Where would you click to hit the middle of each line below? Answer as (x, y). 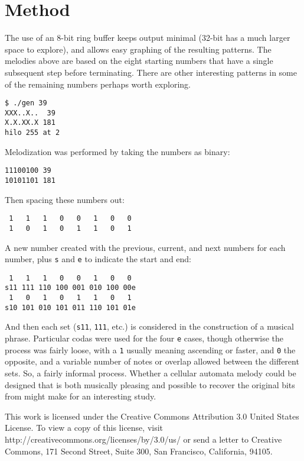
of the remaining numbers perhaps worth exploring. (98, 84)
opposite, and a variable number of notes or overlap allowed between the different (152, 361)
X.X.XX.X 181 (30, 123)
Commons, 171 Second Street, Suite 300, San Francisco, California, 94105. (139, 451)
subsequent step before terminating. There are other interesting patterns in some (151, 72)
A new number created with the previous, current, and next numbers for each (145, 247)
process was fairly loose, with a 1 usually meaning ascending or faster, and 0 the (150, 349)
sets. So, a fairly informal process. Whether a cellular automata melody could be (151, 373)
